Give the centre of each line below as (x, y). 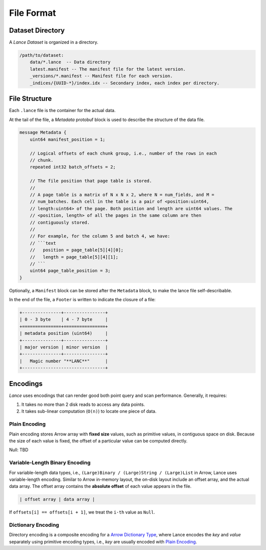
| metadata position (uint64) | (64, 334)
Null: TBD (19, 450)
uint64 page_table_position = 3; (70, 271)
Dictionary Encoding (34, 525)
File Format (33, 13)
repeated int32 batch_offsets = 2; (73, 167)
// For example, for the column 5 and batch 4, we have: (100, 236)
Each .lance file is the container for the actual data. (62, 111)
